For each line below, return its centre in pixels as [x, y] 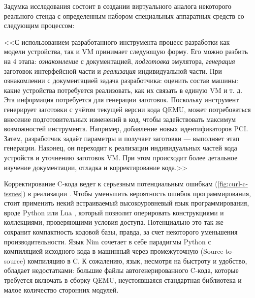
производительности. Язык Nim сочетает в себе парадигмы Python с [108, 241]
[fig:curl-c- [233, 184]
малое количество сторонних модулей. [61, 289]
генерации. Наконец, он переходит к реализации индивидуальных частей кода [121, 148]
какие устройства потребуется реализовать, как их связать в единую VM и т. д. [123, 90]
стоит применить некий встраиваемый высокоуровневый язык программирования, [127, 203]
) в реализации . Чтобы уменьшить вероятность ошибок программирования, [137, 193]
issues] [14, 193]
